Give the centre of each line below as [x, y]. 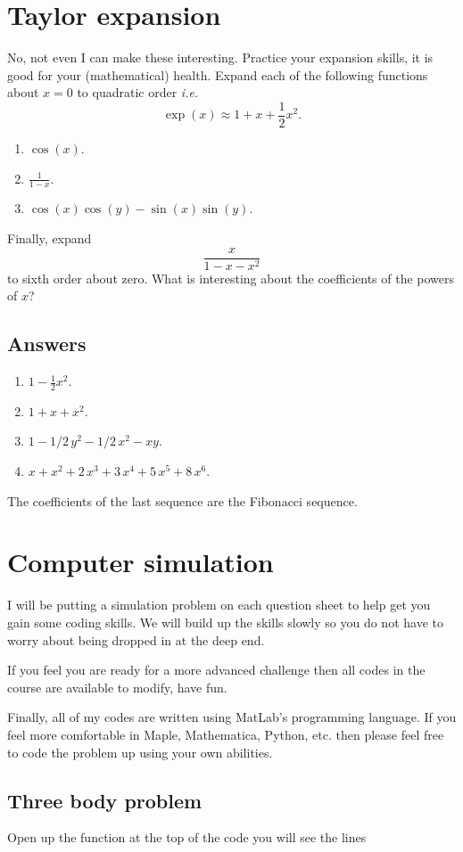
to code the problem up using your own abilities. [140, 752]
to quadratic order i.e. [138, 92]
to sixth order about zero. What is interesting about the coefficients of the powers [231, 278]
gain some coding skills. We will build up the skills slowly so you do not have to [225, 622]
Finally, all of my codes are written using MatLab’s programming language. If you [232, 717]
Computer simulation [141, 562]
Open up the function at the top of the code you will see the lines [187, 837]
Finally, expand [50, 238]
